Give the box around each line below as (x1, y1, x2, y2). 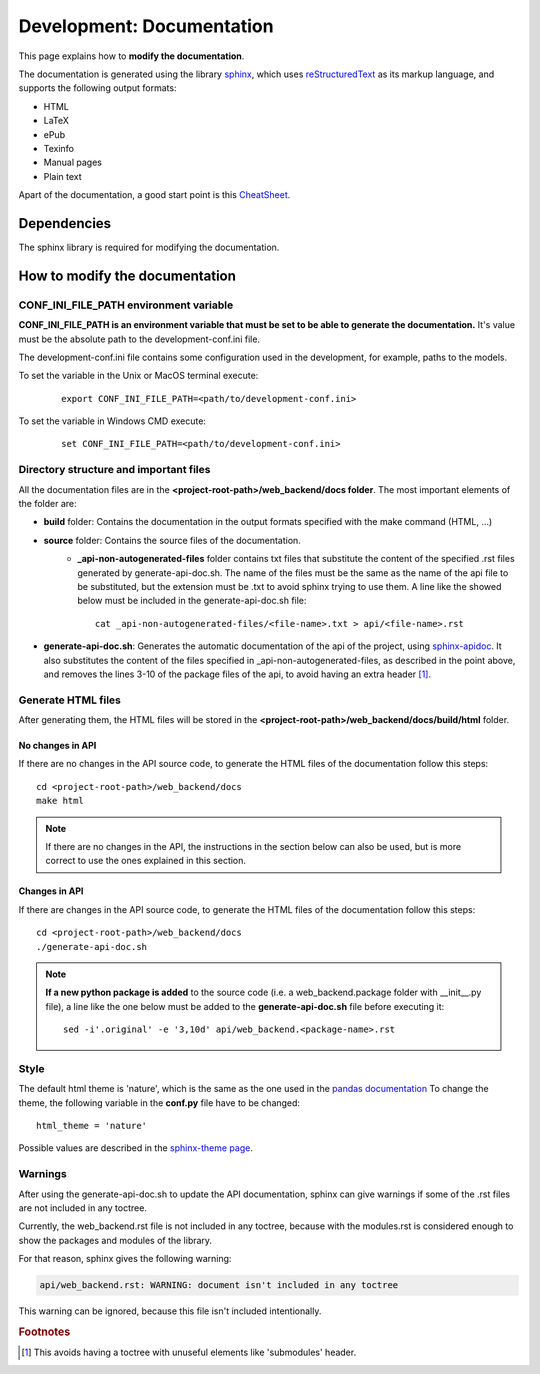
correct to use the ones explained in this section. (45, 855, 247, 867)
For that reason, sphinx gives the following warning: (18, 1253, 232, 1265)
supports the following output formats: (18, 82, 177, 94)
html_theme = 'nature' (36, 1120, 148, 1132)
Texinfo (43, 142, 75, 154)
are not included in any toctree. (18, 1201, 147, 1214)
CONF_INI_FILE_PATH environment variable (18, 298, 234, 312)
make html (36, 795, 84, 807)
